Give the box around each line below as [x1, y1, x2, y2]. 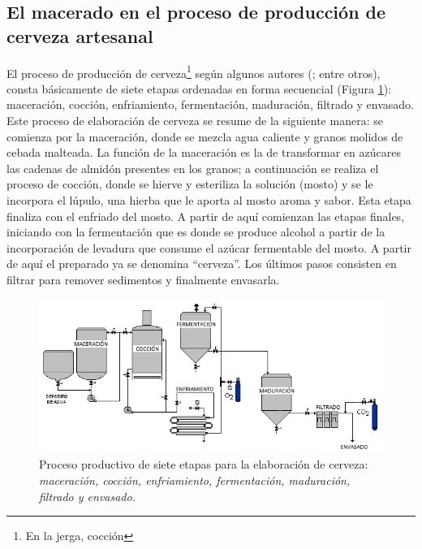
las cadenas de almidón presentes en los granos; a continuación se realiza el [6, 159, 379, 176]
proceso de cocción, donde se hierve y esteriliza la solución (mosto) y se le [6, 175, 373, 192]
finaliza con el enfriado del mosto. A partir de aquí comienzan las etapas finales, [6, 207, 405, 224]
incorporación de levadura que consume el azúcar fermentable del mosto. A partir [6, 239, 411, 256]
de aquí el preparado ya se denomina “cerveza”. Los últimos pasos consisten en [6, 255, 397, 272]
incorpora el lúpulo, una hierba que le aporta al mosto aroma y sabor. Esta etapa [6, 192, 411, 208]
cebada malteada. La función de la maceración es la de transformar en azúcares [6, 144, 401, 161]
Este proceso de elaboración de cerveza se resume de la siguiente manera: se [6, 112, 383, 129]
